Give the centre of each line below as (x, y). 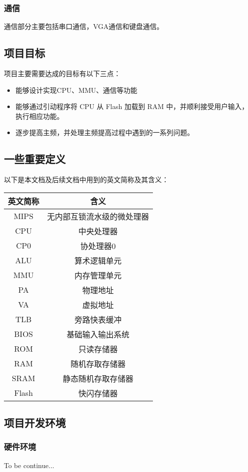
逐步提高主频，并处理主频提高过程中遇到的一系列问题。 (105, 132)
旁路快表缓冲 (98, 319)
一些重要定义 (35, 159)
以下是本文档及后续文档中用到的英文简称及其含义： (86, 180)
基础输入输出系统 (98, 334)
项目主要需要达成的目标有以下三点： (62, 73)
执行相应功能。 (39, 116)
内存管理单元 (98, 275)
